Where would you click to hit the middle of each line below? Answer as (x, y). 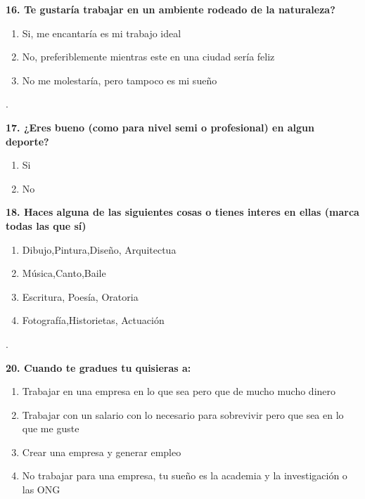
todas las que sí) (46, 225)
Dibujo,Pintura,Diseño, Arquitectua (99, 249)
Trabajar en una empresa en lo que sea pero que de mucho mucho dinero (179, 391)
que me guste (51, 428)
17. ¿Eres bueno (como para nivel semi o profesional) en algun (160, 127)
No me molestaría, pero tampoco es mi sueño (120, 80)
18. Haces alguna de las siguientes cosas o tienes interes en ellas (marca (182, 212)
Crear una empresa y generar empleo (102, 452)
